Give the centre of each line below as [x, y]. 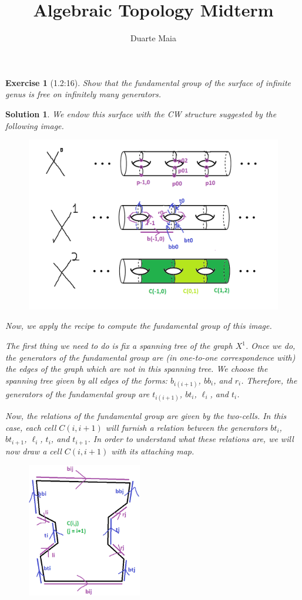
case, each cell [31, 427]
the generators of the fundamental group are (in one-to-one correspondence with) [150, 357]
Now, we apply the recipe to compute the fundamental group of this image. [139, 326]
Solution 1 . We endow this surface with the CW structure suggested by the [141, 113]
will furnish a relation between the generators [187, 427]
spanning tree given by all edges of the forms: [86, 380]
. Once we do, [270, 346]
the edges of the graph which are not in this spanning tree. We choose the [137, 369]
